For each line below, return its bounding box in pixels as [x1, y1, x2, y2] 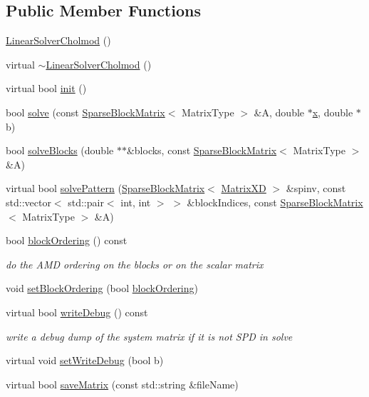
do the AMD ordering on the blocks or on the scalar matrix [6, 256, 264, 271]
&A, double [254, 104, 305, 119]
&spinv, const [286, 181, 346, 196]
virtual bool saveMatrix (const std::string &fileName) [6, 376, 239, 391]
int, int [120, 194, 151, 209]
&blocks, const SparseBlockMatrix [126, 143, 277, 158]
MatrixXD [221, 181, 266, 196]
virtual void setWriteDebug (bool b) [6, 353, 164, 368]
